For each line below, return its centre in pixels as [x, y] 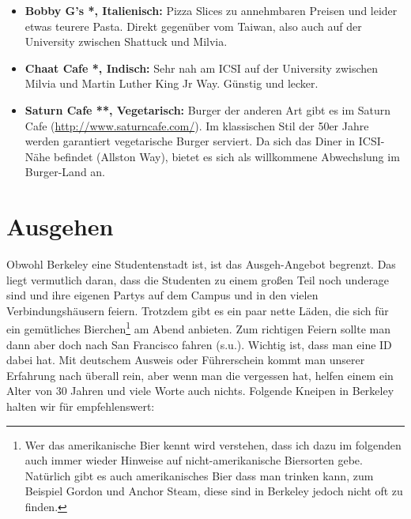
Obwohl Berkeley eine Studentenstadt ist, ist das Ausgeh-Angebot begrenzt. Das [201, 264]
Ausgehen [60, 226]
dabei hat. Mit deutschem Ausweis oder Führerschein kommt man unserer [186, 360]
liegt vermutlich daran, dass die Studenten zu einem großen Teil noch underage [198, 279]
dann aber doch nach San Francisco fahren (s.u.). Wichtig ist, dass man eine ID [199, 344]
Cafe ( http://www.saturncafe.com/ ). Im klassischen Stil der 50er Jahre [197, 125]
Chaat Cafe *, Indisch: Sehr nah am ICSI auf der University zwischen [202, 68]
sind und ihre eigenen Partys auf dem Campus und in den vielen [162, 295]
